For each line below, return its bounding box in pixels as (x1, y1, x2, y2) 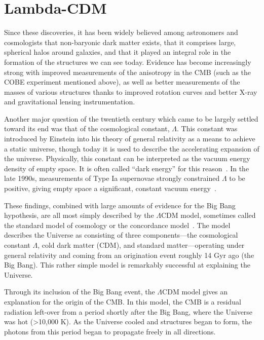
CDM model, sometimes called (161, 210, 256, 220)
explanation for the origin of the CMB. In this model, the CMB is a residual (4, 296, 241, 307)
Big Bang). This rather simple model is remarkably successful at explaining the (4, 259, 250, 270)
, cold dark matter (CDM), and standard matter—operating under (37, 240, 245, 250)
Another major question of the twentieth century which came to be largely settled (4, 113, 258, 124)
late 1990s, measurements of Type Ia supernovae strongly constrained (4, 173, 220, 183)
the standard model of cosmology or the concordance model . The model (4, 219, 231, 230)
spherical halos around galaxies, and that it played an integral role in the (4, 47, 231, 57)
